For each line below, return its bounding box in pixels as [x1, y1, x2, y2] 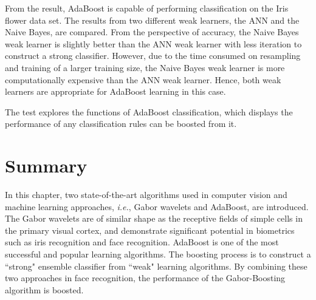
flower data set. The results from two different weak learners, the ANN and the [5, 13, 300, 26]
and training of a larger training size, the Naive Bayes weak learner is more [5, 61, 285, 73]
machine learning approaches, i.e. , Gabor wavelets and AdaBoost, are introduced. [5, 200, 309, 213]
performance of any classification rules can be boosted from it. [5, 117, 237, 130]
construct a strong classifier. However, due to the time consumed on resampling [5, 49, 301, 62]
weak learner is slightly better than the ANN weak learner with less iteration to [5, 37, 302, 50]
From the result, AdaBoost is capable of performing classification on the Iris [5, 2, 289, 14]
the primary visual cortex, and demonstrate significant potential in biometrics [5, 223, 295, 236]
